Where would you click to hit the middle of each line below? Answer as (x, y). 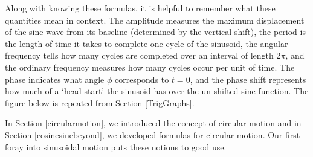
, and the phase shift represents (248, 79)
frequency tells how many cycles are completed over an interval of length (139, 55)
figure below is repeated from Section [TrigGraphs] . (100, 102)
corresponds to (142, 79)
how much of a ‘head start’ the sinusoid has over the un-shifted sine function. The (157, 91)
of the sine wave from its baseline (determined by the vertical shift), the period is (155, 32)
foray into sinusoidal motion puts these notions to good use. (116, 146)
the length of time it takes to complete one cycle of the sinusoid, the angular (147, 43)
